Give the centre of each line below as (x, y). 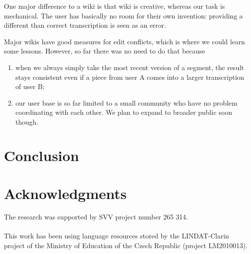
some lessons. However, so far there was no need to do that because (105, 51)
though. (27, 121)
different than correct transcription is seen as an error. (85, 25)
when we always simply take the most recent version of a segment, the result (130, 67)
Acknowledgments (65, 193)
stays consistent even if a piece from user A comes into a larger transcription (130, 77)
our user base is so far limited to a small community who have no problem (126, 102)
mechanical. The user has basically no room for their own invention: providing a (124, 15)
